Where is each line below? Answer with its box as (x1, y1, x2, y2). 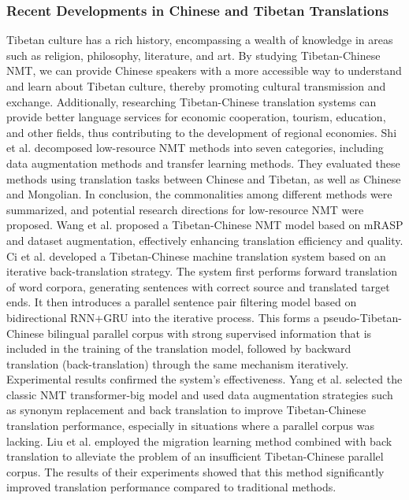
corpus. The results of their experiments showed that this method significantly (6, 463, 385, 480)
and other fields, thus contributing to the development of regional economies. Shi (6, 124, 397, 140)
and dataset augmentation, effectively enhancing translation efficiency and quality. (6, 231, 403, 248)
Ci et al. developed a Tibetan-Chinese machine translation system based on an (6, 247, 386, 264)
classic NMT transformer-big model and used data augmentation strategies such (6, 386, 393, 402)
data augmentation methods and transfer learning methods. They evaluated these (6, 154, 400, 171)
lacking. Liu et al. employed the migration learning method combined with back (6, 432, 392, 449)
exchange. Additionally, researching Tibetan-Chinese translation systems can (6, 93, 377, 109)
